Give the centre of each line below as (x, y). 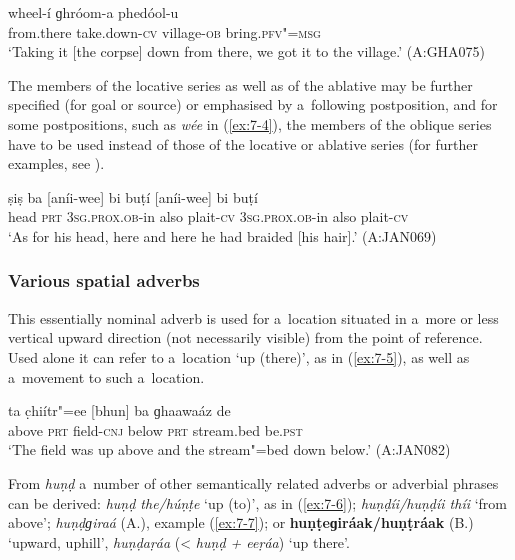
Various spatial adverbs (104, 280)
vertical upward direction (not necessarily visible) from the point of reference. (245, 337)
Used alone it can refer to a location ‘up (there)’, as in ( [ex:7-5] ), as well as (239, 356)
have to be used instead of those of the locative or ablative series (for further (243, 143)
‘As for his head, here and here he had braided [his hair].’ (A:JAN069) (222, 235)
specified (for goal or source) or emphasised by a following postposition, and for (253, 104)
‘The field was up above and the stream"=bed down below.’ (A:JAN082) (229, 449)
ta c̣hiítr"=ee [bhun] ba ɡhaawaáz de (119, 410)
